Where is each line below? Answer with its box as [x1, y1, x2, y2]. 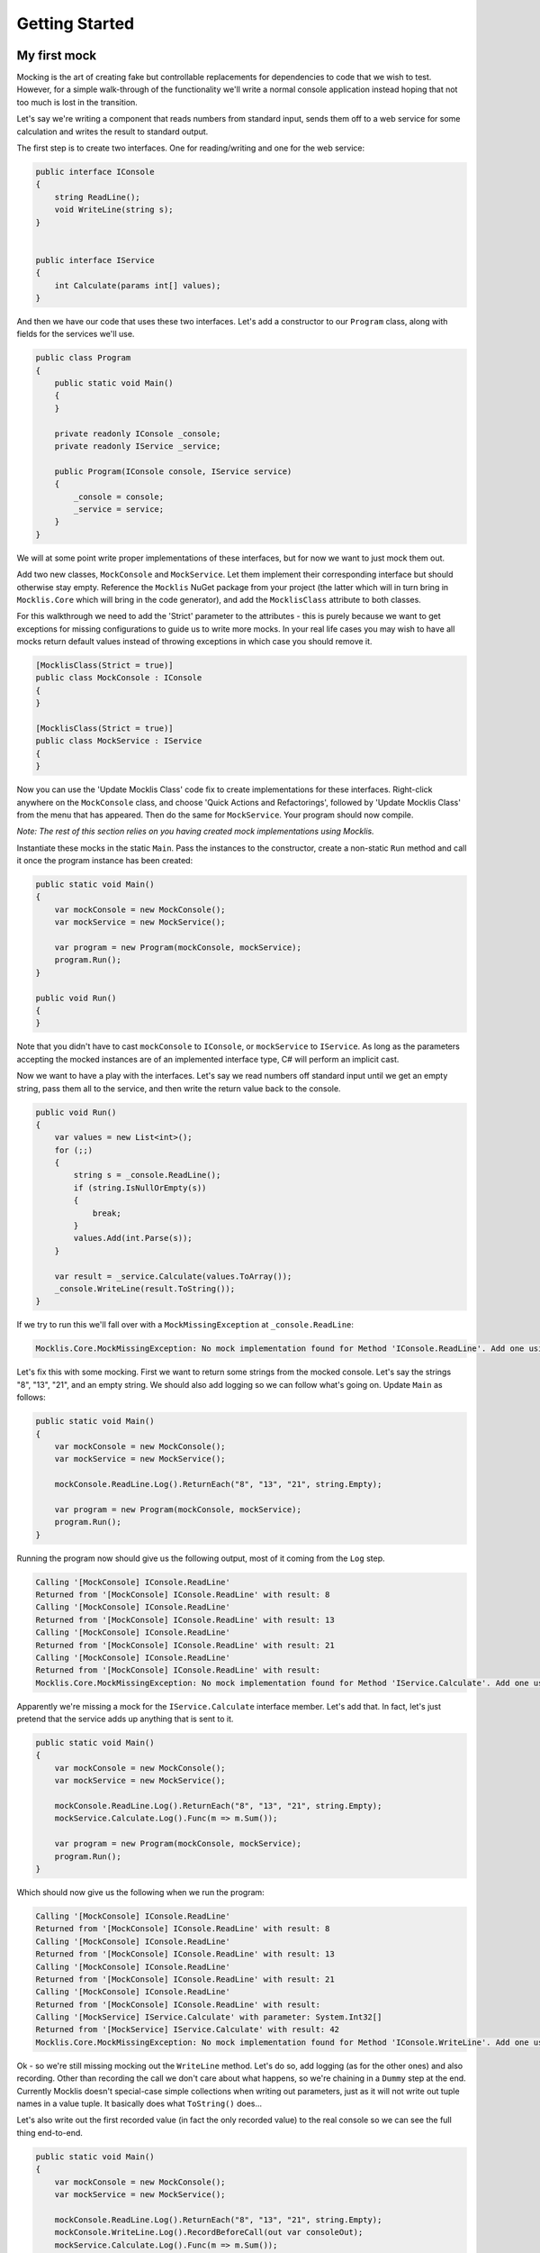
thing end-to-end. [16, 2127, 83, 2138]
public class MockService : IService [35, 735, 202, 746]
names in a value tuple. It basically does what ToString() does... [16, 2098, 263, 2109]
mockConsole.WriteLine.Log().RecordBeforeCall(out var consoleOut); [54, 2227, 364, 2238]
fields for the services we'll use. [16, 329, 135, 340]
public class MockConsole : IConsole [35, 672, 202, 683]
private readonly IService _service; [54, 442, 221, 451]
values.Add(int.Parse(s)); [73, 1233, 193, 1244]
